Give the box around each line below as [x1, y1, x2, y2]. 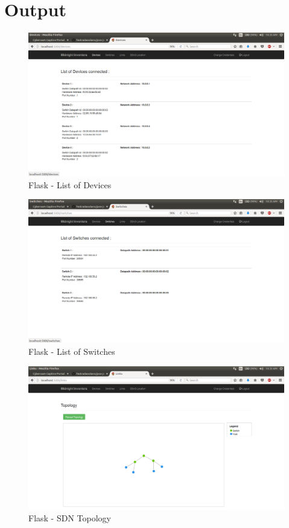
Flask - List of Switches [28, 345, 115, 358]
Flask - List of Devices [28, 178, 112, 191]
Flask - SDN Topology [28, 512, 111, 524]
